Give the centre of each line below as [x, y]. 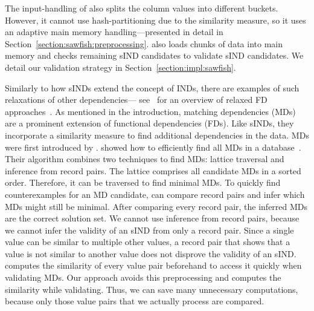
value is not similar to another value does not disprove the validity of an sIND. [151, 253]
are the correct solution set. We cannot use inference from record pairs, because [152, 218]
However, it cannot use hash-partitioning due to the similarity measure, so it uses [155, 20]
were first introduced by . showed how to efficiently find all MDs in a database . [153, 147]
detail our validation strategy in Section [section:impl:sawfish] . [120, 67]
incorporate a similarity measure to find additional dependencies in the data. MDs [157, 135]
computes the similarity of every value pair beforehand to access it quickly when [153, 265]
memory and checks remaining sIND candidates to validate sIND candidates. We [154, 55]
